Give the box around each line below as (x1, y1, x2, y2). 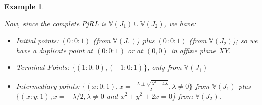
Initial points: (16, 35, 59, 46)
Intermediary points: (16, 80, 80, 91)
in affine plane (171, 45, 216, 55)
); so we (232, 35, 258, 46)
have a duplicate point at (16, 45, 93, 55)
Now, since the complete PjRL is (4, 18, 106, 28)
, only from (147, 62, 182, 73)
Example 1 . (4, 1, 44, 11)
